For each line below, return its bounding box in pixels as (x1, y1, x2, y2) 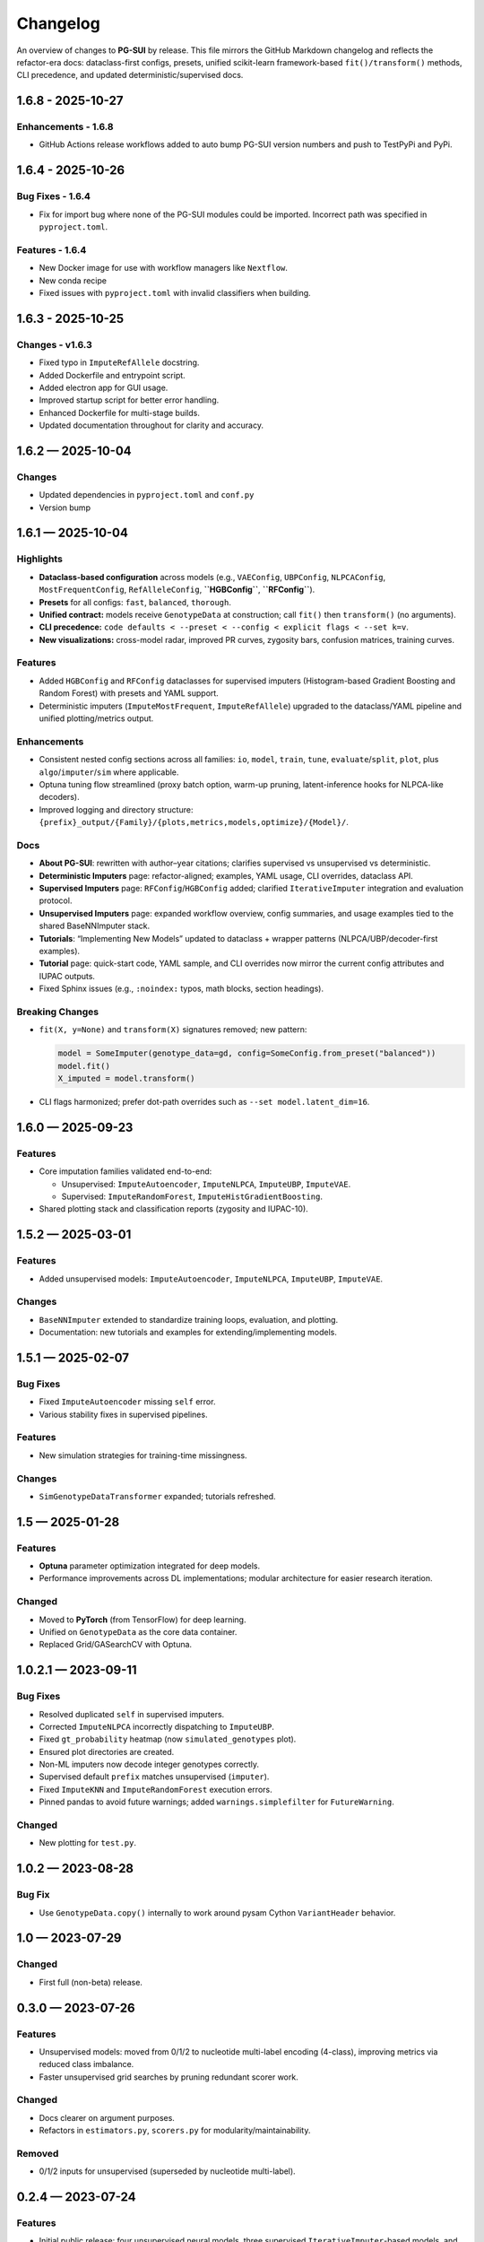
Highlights (16, 552, 63, 565)
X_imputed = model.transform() (57, 1073, 196, 1084)
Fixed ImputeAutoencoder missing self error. (39, 1396, 216, 1407)
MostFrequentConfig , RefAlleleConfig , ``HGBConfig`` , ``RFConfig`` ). (39, 584, 315, 595)
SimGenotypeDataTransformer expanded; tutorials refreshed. (39, 1490, 276, 1501)
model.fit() (57, 1061, 111, 1071)
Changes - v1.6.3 (16, 338, 93, 351)
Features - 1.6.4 (16, 243, 87, 256)
